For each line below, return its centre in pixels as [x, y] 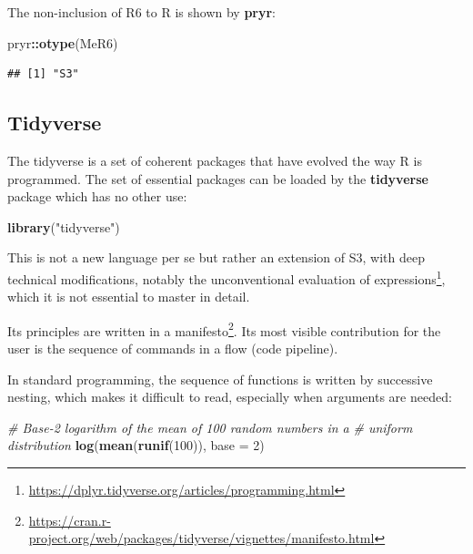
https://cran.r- [70, 520]
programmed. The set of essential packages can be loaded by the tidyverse [218, 178]
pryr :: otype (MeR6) [63, 42]
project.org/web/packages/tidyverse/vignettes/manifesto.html [201, 538]
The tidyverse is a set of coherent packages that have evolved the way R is [215, 160]
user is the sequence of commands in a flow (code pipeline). [173, 349]
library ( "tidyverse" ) [64, 226]
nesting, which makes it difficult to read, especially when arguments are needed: [230, 397]
